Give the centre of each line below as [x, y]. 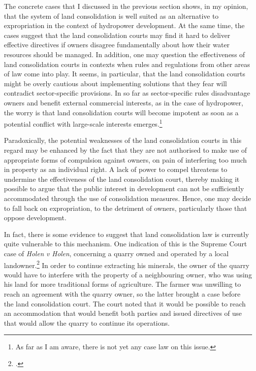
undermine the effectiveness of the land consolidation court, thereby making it [122, 179]
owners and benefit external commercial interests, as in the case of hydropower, [124, 102]
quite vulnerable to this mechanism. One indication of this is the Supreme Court [126, 244]
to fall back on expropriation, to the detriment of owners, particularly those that [126, 208]
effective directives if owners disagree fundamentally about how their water [117, 45]
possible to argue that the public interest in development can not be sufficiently [124, 188]
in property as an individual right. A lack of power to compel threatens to [116, 169]
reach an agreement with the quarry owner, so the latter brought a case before [122, 293]
